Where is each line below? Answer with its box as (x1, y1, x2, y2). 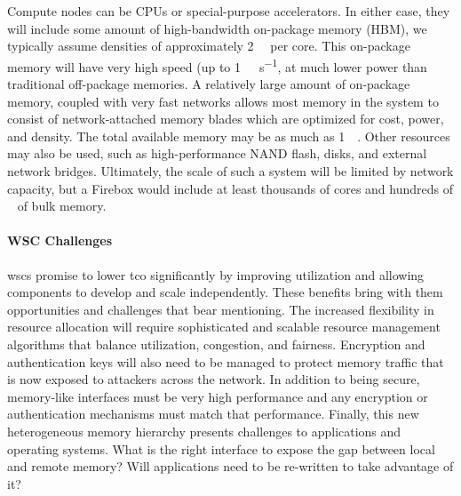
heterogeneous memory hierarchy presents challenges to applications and (7, 421, 401, 440)
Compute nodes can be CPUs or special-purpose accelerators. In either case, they (7, 2, 450, 20)
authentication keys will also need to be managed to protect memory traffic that (7, 352, 444, 371)
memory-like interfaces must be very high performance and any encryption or (7, 387, 428, 405)
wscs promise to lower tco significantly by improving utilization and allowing (7, 265, 425, 284)
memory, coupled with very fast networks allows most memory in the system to (7, 92, 439, 110)
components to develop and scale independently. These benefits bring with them (7, 283, 443, 301)
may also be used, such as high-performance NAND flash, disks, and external (7, 144, 427, 163)
